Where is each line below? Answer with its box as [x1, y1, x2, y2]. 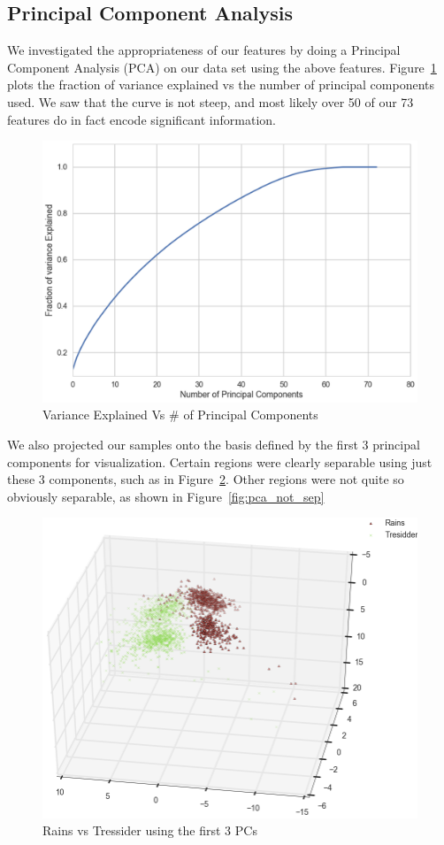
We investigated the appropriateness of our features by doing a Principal [7, 41, 401, 59]
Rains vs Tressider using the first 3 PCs [42, 821, 257, 840]
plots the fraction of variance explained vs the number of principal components [7, 75, 435, 94]
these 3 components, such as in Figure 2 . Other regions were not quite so [7, 470, 404, 488]
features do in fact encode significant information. [7, 110, 276, 128]
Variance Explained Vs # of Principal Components [42, 405, 318, 424]
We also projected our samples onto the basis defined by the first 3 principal [7, 435, 420, 453]
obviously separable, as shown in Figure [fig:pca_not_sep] [7, 487, 325, 505]
